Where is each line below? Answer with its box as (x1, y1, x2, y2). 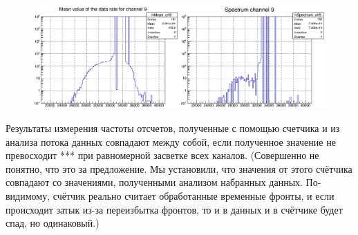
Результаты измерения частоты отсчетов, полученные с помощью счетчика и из (6, 121, 340, 135)
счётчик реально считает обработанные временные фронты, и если (53, 189, 335, 203)
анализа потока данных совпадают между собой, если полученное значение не (6, 134, 336, 149)
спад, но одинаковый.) (6, 216, 100, 230)
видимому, (6, 189, 50, 203)
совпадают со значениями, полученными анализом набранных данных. (6, 175, 303, 189)
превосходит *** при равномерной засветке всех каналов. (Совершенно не (6, 148, 319, 162)
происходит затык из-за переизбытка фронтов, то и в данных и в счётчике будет (6, 202, 343, 216)
